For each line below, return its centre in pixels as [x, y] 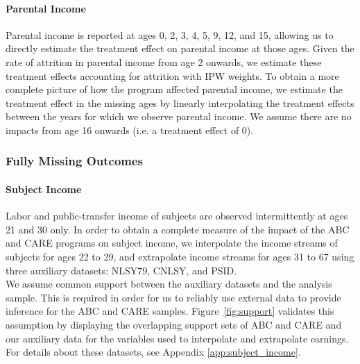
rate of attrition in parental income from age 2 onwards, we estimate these [164, 61]
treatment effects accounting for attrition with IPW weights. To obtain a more [172, 75]
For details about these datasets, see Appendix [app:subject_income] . [153, 352]
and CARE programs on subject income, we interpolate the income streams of [172, 243]
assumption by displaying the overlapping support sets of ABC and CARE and [174, 324]
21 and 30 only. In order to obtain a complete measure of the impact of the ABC [178, 229]
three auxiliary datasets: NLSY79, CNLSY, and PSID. [121, 270]
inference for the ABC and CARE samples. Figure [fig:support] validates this [170, 311]
